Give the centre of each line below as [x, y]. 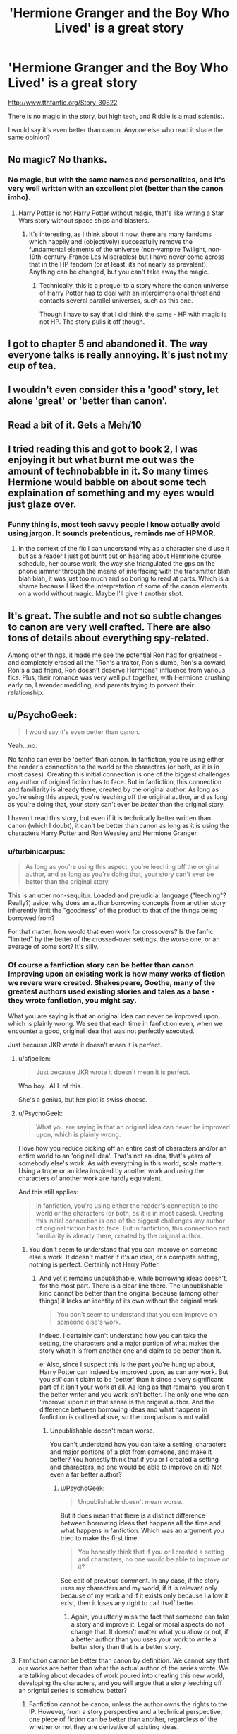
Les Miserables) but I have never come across [158, 257]
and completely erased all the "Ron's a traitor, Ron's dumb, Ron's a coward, [118, 663]
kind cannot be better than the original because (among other [129, 1293]
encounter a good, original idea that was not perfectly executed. [101, 1031]
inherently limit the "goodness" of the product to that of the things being [113, 911]
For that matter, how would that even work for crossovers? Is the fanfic [111, 932]
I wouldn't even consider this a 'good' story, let [114, 390]
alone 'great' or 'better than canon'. [88, 401]
